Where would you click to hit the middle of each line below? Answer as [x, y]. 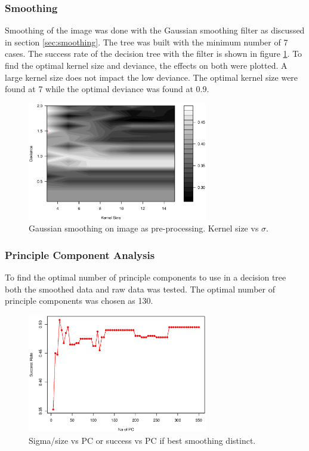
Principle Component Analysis [80, 255]
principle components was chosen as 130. [79, 301]
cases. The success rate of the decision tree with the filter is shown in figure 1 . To [154, 54]
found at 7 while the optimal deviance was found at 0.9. [107, 89]
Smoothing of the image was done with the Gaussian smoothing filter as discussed [155, 30]
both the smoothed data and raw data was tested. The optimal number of [140, 289]
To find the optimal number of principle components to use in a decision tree [146, 277]
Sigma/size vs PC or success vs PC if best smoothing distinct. [142, 440]
